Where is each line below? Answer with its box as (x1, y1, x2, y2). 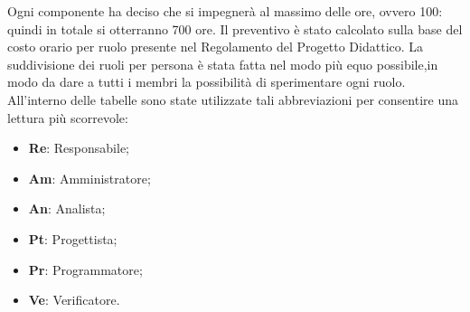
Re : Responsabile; (28, 138, 130, 157)
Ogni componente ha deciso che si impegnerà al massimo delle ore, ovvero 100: (7, 2, 443, 20)
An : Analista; (28, 199, 106, 218)
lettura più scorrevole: (7, 108, 128, 127)
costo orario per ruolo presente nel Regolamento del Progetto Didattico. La (7, 37, 424, 56)
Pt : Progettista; (28, 229, 117, 248)
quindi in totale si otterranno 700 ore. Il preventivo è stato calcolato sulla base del (7, 19, 463, 38)
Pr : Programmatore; (28, 260, 143, 279)
